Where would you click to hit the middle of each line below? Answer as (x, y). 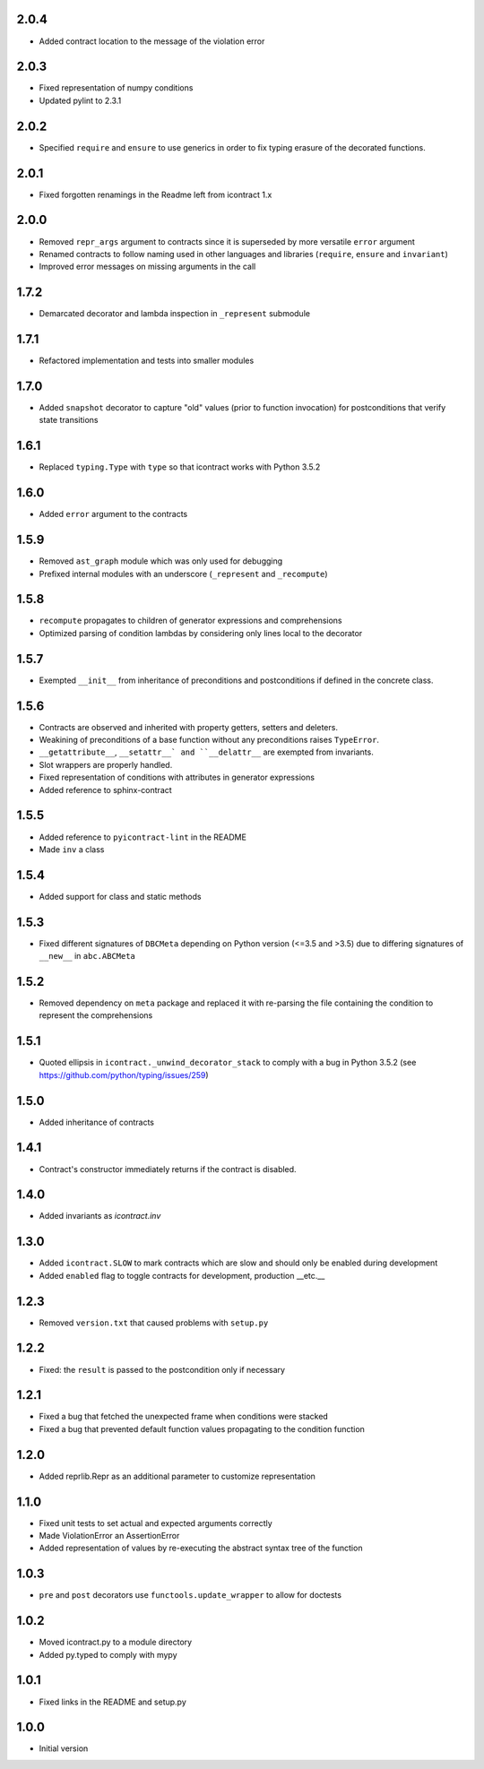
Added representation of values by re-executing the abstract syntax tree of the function (201, 1548)
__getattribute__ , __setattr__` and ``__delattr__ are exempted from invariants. (206, 752)
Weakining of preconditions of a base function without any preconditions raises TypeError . (209, 740)
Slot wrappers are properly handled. (106, 764)
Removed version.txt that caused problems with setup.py (154, 1323)
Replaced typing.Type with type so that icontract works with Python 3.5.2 (180, 467)
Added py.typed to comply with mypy (108, 1654)
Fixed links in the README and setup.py (113, 1702)
